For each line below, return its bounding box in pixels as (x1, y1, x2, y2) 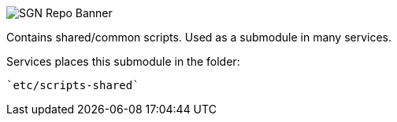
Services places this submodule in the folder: (6, 55, 240, 68)
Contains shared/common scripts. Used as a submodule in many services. (6, 30, 392, 44)
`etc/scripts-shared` (6, 79, 139, 91)
